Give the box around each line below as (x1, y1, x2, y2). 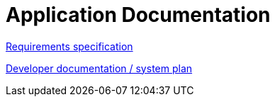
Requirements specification (6, 40, 133, 52)
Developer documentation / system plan (6, 62, 193, 74)
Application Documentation (6, 3, 271, 27)
